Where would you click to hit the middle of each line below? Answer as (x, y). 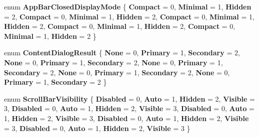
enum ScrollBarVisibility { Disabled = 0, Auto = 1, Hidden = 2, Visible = (129, 98)
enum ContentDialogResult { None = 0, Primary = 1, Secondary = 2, (122, 53)
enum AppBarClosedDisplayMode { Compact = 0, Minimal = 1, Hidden (128, 6)
